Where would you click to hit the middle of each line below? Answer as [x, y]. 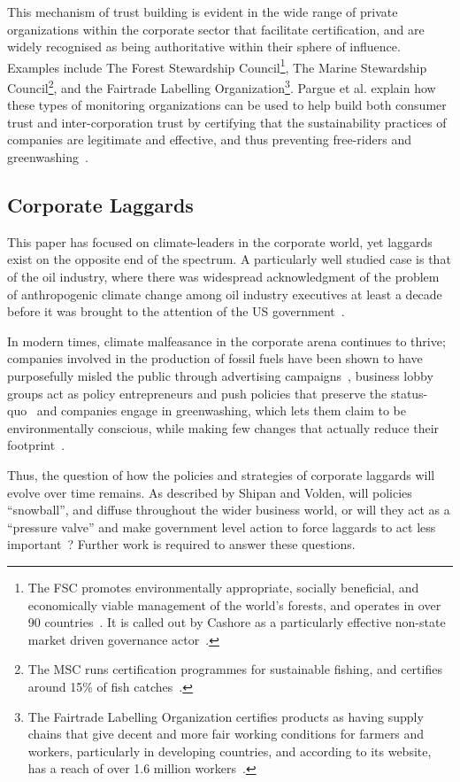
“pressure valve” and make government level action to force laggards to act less [222, 526]
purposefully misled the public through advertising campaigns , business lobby [220, 376]
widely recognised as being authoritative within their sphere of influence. [204, 46]
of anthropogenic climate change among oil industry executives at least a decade [225, 294]
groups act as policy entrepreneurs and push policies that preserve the [197, 393]
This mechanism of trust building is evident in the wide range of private [203, 12]
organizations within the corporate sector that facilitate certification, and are [216, 29]
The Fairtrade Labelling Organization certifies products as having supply [226, 716]
